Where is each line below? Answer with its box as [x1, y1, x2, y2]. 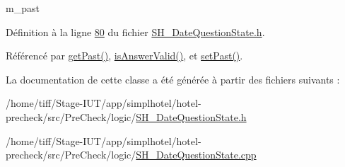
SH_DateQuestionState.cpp [136, 147, 257, 162]
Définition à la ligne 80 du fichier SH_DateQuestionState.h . [6, 24, 265, 39]
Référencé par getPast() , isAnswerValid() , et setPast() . [6, 48, 243, 63]
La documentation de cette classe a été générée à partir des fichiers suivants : [6, 71, 340, 86]
